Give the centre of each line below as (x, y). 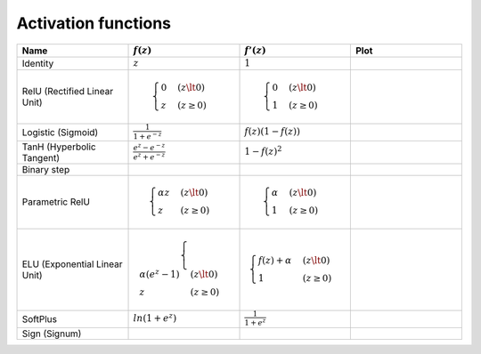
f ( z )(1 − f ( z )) (273, 132)
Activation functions (94, 23)
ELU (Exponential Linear (72, 264)
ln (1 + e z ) (155, 318)
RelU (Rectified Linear (68, 92)
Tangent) (41, 157)
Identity (38, 64)
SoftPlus (40, 318)
